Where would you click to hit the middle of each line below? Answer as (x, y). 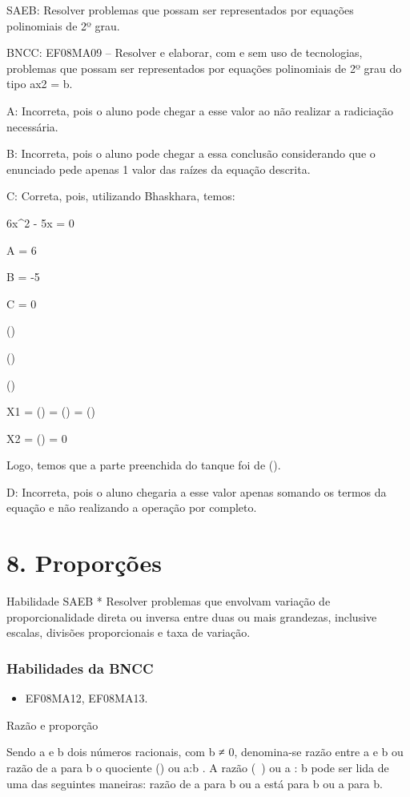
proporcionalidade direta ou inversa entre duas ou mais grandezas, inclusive (192, 616)
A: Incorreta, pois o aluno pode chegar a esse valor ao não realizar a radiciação (200, 110)
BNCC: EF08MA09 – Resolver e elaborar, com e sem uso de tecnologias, (185, 52)
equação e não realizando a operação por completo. (132, 507)
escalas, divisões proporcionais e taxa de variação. (129, 632)
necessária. (32, 126)
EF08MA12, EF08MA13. (86, 698)
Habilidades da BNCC (80, 668)
